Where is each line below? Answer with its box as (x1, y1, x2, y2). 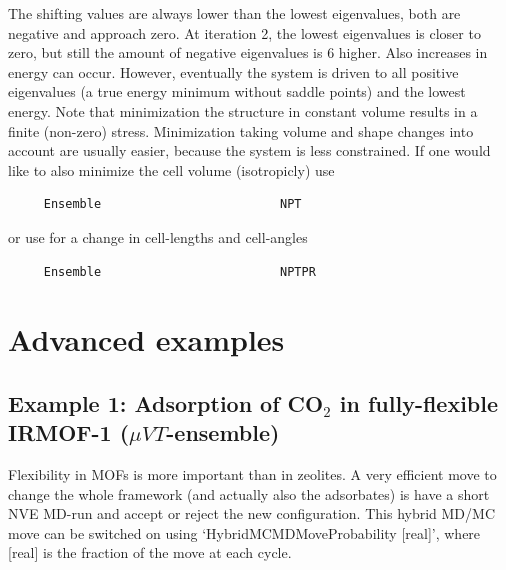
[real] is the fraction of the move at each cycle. (8, 542, 292, 563)
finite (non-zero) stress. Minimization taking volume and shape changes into (8, 120, 474, 141)
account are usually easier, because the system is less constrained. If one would (8, 140, 491, 161)
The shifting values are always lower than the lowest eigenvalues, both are (8, 3, 461, 23)
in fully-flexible (339, 387, 499, 418)
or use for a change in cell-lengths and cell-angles (8, 226, 308, 247)
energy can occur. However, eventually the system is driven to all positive (8, 61, 459, 82)
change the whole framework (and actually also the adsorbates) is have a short (8, 483, 490, 504)
